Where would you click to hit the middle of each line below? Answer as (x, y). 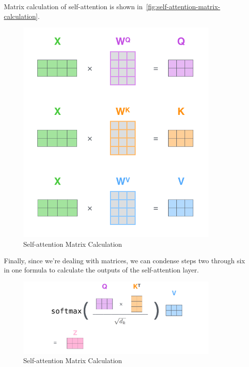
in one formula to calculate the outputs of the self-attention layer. (101, 270)
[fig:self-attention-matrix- (183, 6)
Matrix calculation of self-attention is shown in (73, 6)
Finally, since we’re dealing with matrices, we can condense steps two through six (124, 260)
